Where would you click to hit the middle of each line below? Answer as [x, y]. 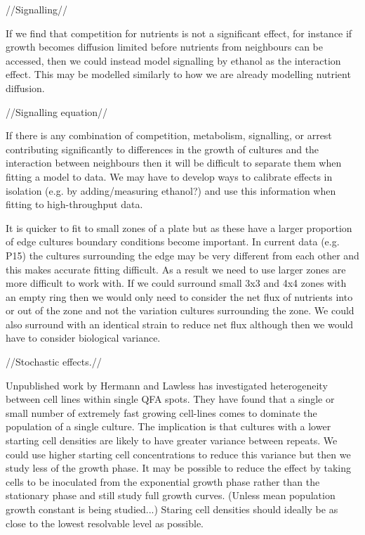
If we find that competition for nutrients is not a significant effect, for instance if [179, 33]
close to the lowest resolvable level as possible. [105, 523]
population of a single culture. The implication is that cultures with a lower [168, 426]
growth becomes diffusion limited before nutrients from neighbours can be [165, 47]
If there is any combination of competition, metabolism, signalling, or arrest [169, 135]
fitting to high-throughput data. [74, 204]
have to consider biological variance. [83, 338]
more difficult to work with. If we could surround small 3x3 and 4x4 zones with [176, 283]
